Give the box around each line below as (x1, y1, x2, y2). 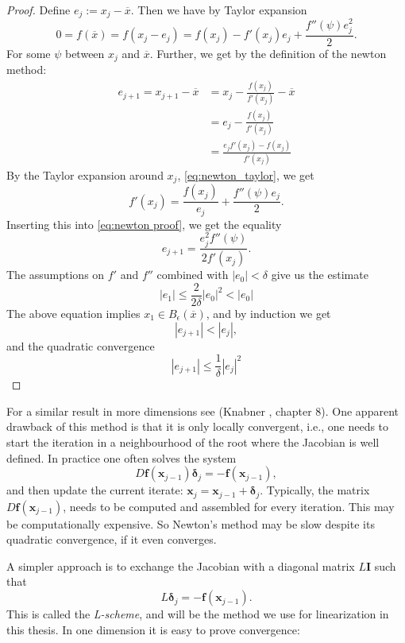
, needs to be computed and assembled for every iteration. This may (63, 498, 395, 514)
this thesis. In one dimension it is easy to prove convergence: (6, 621, 300, 637)
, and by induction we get (206, 305, 331, 322)
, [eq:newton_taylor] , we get (177, 166, 314, 183)
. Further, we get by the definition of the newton (149, 45, 387, 61)
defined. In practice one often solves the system (6, 449, 237, 466)
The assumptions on (6, 266, 105, 283)
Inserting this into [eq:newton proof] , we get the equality (6, 215, 282, 232)
